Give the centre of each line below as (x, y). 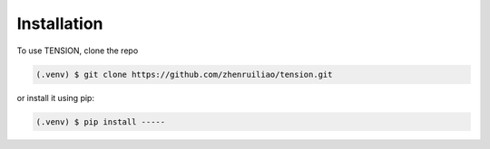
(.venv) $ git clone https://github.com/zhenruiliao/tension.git (184, 74)
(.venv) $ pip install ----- (101, 121)
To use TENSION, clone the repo (78, 51)
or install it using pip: (56, 98)
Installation (60, 23)
